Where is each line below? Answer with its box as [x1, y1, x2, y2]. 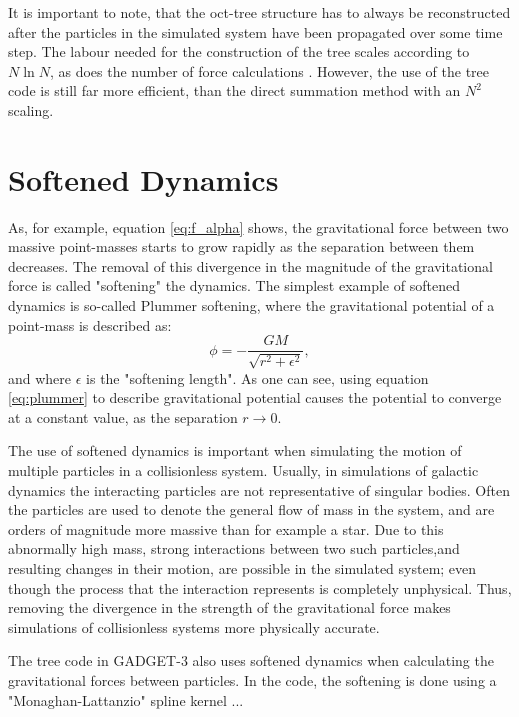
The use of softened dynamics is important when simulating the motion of [8, 440, 462, 461]
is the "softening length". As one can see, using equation [86, 367, 429, 388]
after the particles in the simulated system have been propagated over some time [8, 21, 503, 42]
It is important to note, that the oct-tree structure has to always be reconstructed [8, 2, 511, 22]
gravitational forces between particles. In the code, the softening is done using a [8, 670, 497, 691]
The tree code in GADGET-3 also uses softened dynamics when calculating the [8, 650, 494, 671]
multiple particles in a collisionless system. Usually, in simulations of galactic [8, 460, 479, 481]
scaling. [8, 99, 54, 120]
